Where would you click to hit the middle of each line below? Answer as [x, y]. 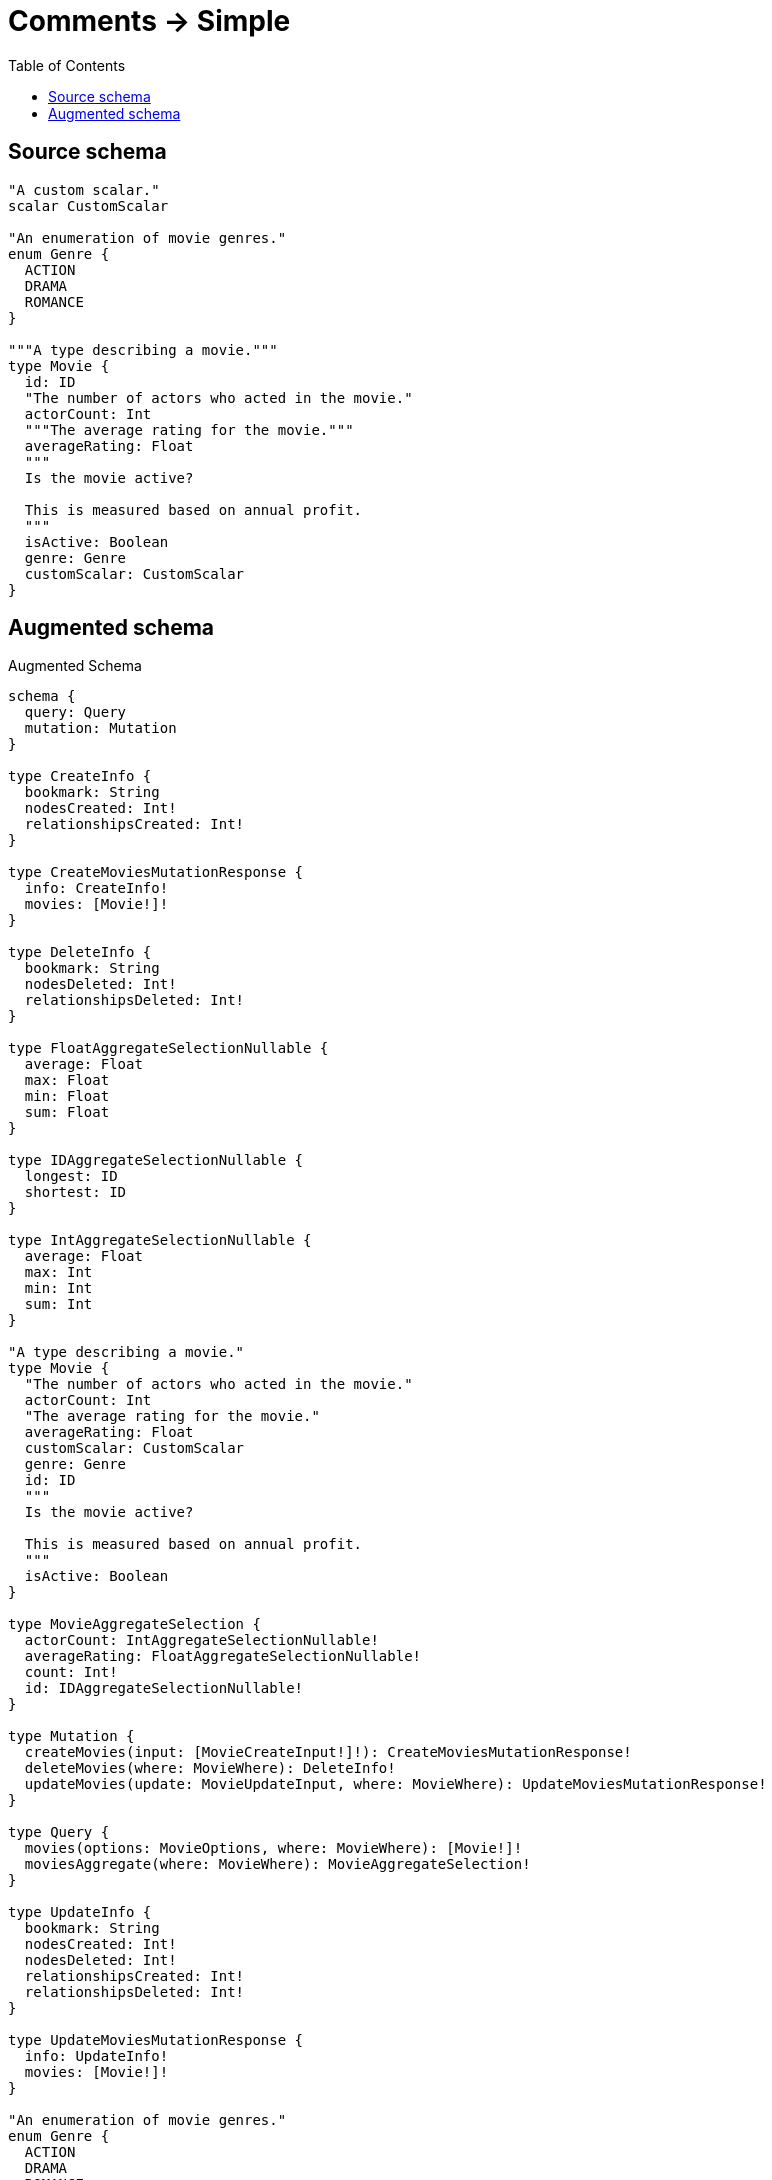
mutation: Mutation [100, 728]
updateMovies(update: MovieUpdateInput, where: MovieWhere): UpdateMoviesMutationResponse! [395, 1784]
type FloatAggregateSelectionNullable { [168, 1048]
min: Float [67, 1096]
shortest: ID [75, 1192]
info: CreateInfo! [96, 888]
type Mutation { [71, 1736]
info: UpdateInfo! [96, 2056]
